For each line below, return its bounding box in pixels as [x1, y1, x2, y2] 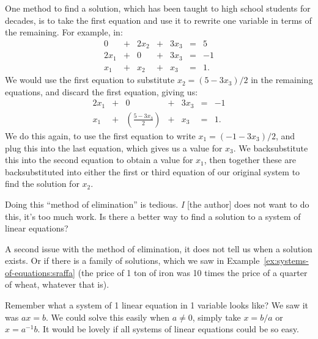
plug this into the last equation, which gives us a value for [5, 141, 223, 154]
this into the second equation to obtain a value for [5, 153, 193, 166]
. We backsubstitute [233, 141, 308, 154]
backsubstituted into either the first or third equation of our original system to [5, 165, 300, 178]
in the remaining [251, 73, 313, 86]
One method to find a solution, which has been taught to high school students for [5, 2, 311, 14]
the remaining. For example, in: [5, 26, 123, 38]
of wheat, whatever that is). [5, 278, 109, 291]
